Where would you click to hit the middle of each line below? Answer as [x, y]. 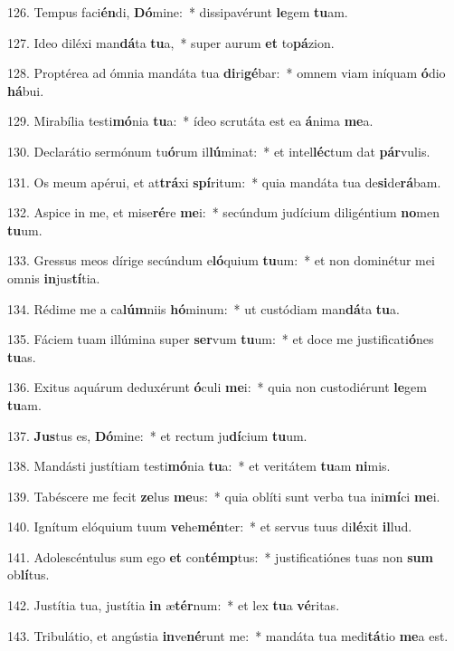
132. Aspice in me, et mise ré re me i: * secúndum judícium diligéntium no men [223, 212]
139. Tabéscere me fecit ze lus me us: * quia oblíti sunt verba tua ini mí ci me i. [224, 496]
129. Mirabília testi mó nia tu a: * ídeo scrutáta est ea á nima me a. [190, 121]
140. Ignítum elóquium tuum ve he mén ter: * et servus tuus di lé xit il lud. [210, 527]
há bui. [26, 90]
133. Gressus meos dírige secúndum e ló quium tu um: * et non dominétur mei [221, 260]
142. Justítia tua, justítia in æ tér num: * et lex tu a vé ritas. [174, 605]
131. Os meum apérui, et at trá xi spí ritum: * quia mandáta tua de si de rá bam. [224, 182]
